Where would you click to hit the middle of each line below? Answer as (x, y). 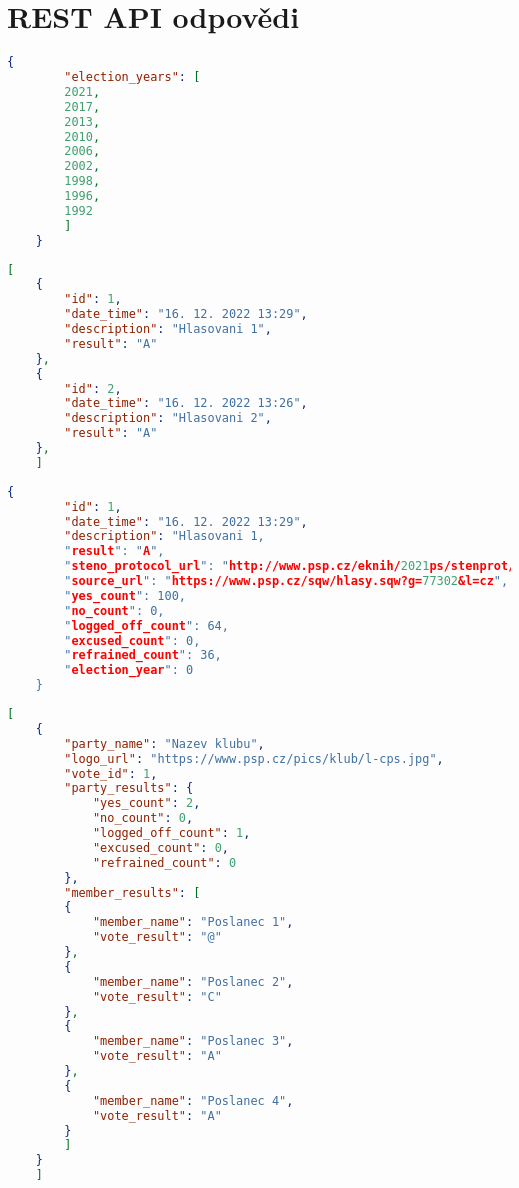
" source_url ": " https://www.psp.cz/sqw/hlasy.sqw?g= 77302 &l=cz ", (286, 581)
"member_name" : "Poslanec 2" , (193, 981)
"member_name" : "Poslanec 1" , (193, 922)
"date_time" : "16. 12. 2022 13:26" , (186, 403)
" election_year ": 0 (129, 670)
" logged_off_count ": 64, (146, 625)
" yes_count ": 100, (125, 595)
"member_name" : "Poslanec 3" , (193, 1041)
